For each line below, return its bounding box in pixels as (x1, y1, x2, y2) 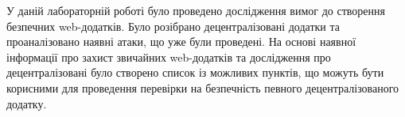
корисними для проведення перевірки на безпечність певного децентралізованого (6, 79, 399, 96)
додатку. (6, 95, 47, 111)
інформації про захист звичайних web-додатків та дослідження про (6, 48, 331, 65)
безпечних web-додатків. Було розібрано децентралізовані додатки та (6, 17, 341, 34)
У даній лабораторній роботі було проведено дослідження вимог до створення (6, 2, 385, 18)
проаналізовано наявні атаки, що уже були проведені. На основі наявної (6, 33, 356, 50)
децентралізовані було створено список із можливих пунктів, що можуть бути (6, 64, 384, 81)
